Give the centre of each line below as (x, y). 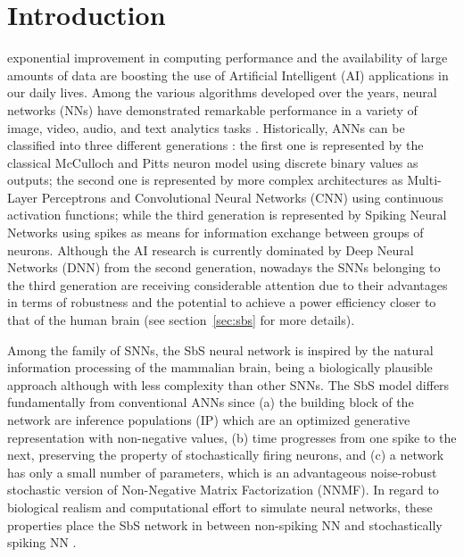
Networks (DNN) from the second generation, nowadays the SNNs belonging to (224, 267)
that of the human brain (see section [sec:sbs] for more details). (181, 320)
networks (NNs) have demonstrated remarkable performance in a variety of (212, 109)
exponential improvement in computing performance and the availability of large (228, 58)
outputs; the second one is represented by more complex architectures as (205, 180)
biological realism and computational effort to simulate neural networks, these (220, 507)
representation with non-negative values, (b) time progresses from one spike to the (232, 437)
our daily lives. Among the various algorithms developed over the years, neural (222, 92)
